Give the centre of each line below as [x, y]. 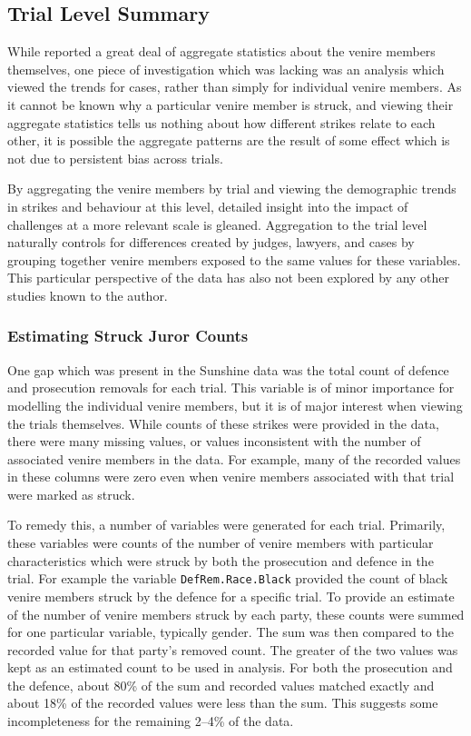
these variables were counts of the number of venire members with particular [221, 543]
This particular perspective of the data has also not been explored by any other [229, 278]
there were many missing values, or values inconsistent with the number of [214, 441]
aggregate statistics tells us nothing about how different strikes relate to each [221, 122]
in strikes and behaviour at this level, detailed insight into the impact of [208, 206]
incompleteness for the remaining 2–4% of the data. [151, 721]
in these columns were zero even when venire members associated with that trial [231, 477]
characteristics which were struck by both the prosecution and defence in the [221, 560]
